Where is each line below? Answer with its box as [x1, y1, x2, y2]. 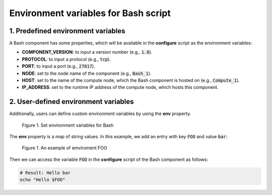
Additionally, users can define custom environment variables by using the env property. [9, 111, 191, 117]
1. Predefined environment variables [9, 27, 125, 35]
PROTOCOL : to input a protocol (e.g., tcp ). [22, 56, 111, 62]
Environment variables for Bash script [9, 8, 171, 19]
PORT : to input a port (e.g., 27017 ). [22, 63, 95, 69]
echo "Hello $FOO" [20, 177, 65, 183]
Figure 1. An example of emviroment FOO [22, 145, 108, 151]
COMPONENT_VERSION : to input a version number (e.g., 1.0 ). [22, 49, 153, 55]
